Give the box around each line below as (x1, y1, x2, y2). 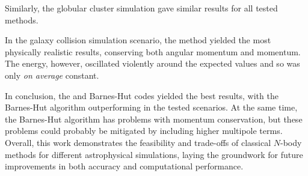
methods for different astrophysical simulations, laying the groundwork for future (5, 148, 303, 160)
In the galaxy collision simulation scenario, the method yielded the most (5, 34, 271, 46)
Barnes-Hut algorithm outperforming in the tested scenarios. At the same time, (5, 101, 298, 114)
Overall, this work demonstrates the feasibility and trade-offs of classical (5, 136, 271, 148)
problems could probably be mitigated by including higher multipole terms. (5, 124, 283, 137)
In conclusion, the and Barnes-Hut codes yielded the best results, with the (5, 89, 279, 102)
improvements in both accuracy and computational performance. (5, 160, 244, 172)
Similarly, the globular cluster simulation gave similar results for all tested (5, 2, 278, 14)
